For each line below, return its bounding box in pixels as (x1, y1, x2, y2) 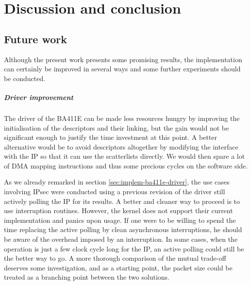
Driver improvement (4, 92, 73, 102)
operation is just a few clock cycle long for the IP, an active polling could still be (4, 243, 244, 253)
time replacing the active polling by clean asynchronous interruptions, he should (4, 224, 242, 235)
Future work (4, 31, 67, 46)
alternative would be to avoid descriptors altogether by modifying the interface (4, 141, 238, 151)
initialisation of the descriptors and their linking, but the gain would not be (4, 122, 229, 133)
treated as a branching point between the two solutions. (4, 272, 169, 282)
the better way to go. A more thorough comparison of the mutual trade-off (4, 253, 226, 263)
